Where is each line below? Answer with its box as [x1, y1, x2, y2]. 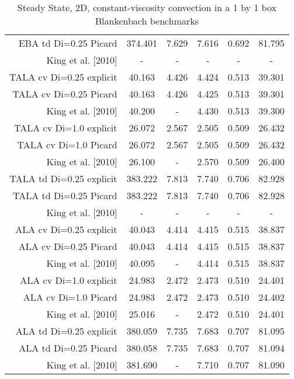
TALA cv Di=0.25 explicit [9, 70, 117, 84]
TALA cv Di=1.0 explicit [14, 121, 117, 134]
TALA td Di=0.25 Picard [12, 189, 117, 202]
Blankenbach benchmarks [95, 14, 199, 27]
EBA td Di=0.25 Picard [18, 36, 117, 50]
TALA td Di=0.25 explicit [9, 172, 117, 185]
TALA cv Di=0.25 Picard [12, 87, 117, 100]
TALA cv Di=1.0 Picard [17, 138, 117, 151]
